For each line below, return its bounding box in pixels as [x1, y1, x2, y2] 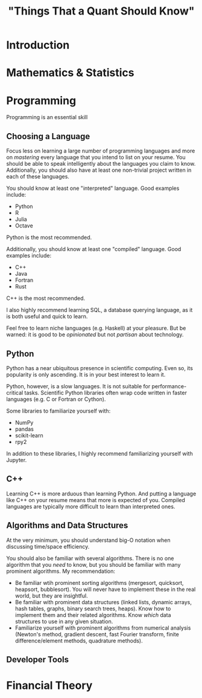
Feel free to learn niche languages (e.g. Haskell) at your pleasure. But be [6, 325, 186, 332]
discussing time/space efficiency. [6, 543, 90, 550]
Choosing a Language [6, 131, 90, 142]
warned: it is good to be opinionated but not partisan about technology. [6, 331, 184, 338]
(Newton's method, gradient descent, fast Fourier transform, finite [14, 630, 179, 638]
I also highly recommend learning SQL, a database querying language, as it [6, 307, 193, 314]
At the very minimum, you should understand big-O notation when [6, 537, 171, 544]
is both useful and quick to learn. [6, 313, 88, 320]
